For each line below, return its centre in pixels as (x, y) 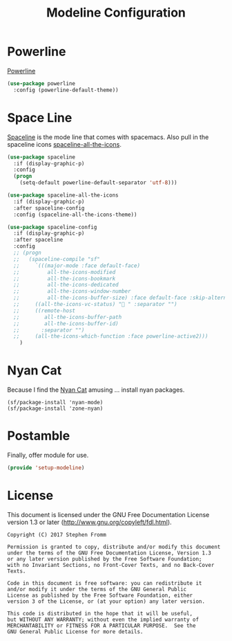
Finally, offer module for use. (48, 455)
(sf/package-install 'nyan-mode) (55, 403)
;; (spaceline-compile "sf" (57, 259)
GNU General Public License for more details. (75, 631)
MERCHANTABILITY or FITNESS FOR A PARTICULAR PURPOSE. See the (101, 625)
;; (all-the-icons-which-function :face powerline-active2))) (111, 336)
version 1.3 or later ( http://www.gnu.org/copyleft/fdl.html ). (89, 522)
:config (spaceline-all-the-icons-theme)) (75, 215)
